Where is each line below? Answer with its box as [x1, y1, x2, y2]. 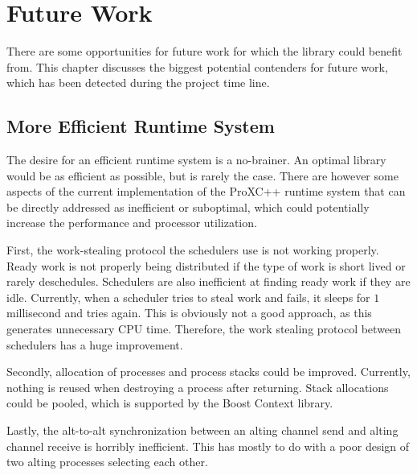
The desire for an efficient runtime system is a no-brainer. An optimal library [6, 151, 386, 168]
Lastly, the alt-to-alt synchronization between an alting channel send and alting [6, 422, 399, 439]
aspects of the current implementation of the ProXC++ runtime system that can [6, 183, 406, 200]
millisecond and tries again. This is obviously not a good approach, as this [6, 304, 372, 321]
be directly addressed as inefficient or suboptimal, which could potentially [6, 198, 370, 215]
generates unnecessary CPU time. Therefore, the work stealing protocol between [6, 320, 402, 337]
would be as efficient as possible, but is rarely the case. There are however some [6, 167, 399, 184]
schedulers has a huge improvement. [6, 336, 183, 353]
